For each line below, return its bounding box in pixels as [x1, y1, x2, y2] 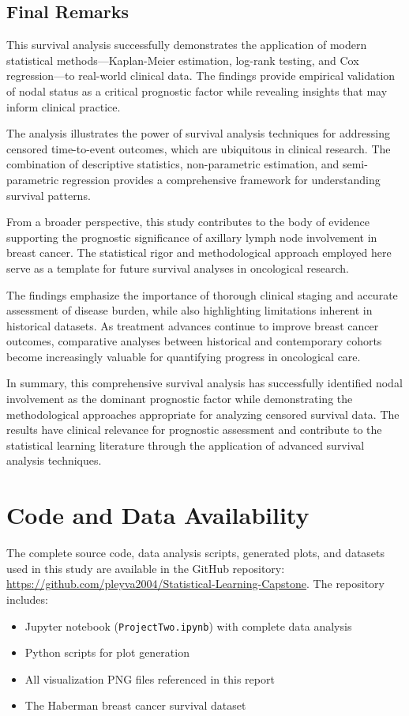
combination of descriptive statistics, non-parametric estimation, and [6, 156, 340, 172]
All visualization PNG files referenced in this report [24, 670, 275, 687]
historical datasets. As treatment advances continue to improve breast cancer [6, 317, 379, 334]
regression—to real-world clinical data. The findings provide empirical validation [6, 67, 396, 84]
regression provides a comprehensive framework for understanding [62, 171, 381, 187]
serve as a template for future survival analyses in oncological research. [6, 259, 349, 276]
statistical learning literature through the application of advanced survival [6, 436, 365, 453]
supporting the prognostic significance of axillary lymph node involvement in [6, 228, 377, 245]
